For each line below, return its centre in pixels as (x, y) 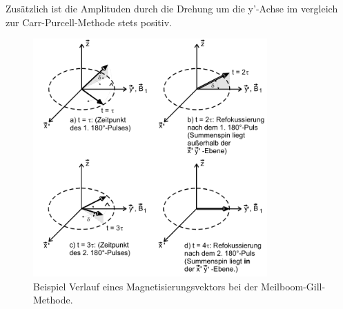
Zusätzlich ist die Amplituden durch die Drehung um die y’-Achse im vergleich (172, 8)
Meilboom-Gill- (293, 286)
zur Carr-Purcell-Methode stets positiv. (89, 22)
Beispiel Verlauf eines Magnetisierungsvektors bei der (146, 286)
